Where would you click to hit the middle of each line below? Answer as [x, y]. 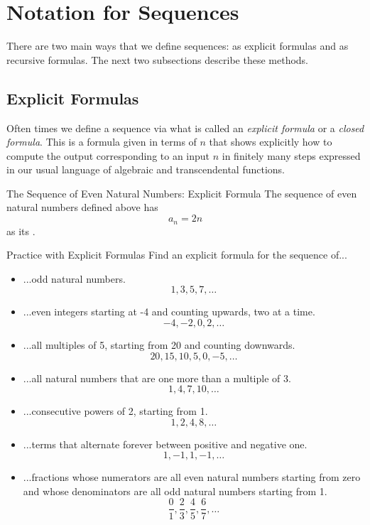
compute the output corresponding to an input [108, 155]
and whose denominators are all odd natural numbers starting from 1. [175, 491]
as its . [21, 231]
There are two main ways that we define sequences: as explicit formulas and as [178, 46]
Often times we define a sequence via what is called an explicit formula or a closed [185, 128]
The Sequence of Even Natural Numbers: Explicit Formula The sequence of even [182, 193]
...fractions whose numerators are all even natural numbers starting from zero [192, 477]
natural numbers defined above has [82, 207]
